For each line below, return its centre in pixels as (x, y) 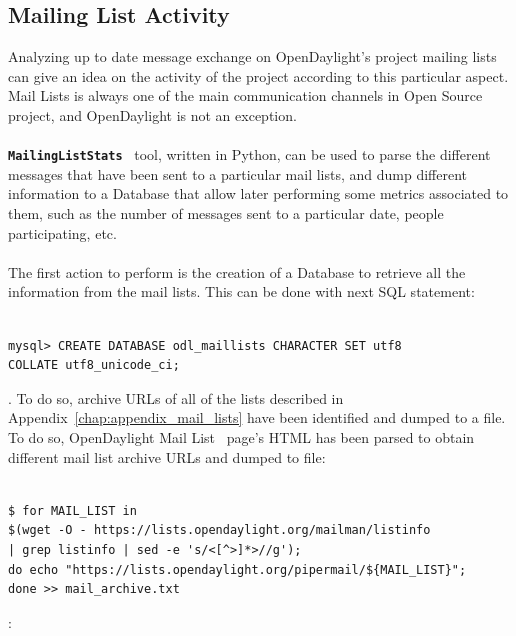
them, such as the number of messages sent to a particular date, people (226, 213)
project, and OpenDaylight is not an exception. (152, 114)
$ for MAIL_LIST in (72, 510)
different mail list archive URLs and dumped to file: (167, 456)
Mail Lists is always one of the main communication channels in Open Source (245, 95)
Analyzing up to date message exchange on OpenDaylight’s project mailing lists (252, 56)
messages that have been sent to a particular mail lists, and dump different (238, 173)
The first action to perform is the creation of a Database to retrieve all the (237, 271)
